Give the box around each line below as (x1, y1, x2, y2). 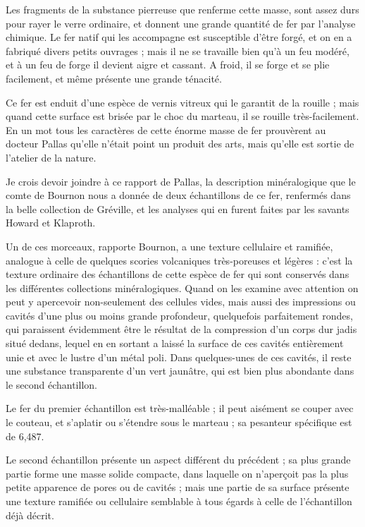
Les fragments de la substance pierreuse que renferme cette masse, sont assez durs (6, 2, 359, 16)
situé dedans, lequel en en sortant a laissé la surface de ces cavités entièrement (6, 336, 344, 351)
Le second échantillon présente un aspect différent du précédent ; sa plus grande (6, 452, 351, 467)
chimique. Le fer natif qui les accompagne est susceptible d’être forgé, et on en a (6, 30, 352, 44)
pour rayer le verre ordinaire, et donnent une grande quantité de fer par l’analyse (6, 16, 356, 30)
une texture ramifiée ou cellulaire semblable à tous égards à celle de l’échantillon (6, 494, 352, 508)
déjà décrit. (6, 507, 54, 522)
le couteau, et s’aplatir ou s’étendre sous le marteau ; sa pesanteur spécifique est (6, 415, 352, 430)
